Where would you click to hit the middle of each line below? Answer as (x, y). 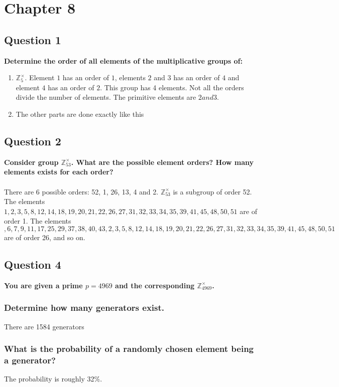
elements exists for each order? (59, 172)
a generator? (30, 360)
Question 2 (33, 141)
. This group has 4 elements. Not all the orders (172, 87)
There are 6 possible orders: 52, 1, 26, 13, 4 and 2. (81, 191)
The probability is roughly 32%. (53, 379)
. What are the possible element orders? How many (162, 162)
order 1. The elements (38, 221)
